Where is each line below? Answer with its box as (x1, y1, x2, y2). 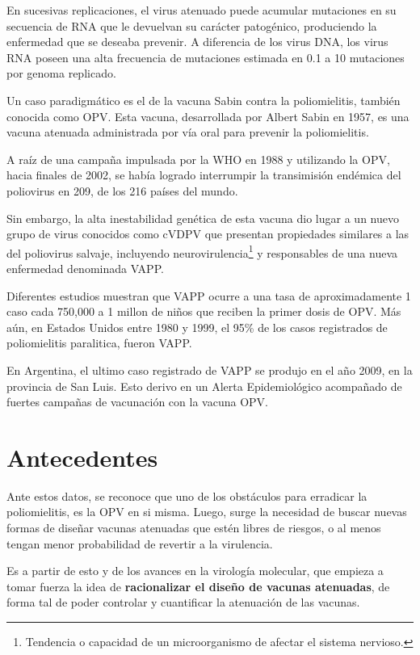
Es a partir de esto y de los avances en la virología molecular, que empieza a (6, 562, 384, 579)
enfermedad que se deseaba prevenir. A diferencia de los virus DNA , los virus (6, 33, 388, 50)
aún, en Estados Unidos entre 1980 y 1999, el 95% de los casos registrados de (6, 318, 388, 335)
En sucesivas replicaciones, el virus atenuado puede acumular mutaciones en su (6, 2, 397, 18)
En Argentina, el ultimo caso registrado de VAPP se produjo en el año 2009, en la (6, 361, 413, 378)
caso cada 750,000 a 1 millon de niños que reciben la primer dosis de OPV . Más (6, 303, 401, 320)
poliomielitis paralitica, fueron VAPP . (6, 334, 192, 351)
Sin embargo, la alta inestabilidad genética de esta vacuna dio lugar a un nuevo (6, 209, 399, 226)
